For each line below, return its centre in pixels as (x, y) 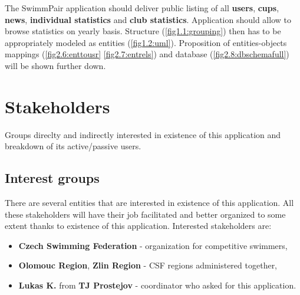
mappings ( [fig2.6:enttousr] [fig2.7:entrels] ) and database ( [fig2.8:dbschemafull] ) (147, 54)
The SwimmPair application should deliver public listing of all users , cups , (142, 8)
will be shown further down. (55, 65)
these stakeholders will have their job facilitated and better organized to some (145, 214)
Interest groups (52, 178)
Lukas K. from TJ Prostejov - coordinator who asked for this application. (157, 285)
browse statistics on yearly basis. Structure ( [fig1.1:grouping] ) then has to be (143, 31)
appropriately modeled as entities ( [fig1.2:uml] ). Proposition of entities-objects (146, 42)
